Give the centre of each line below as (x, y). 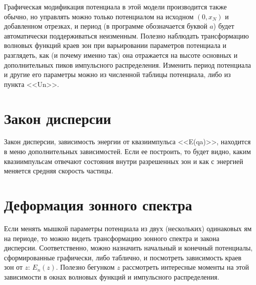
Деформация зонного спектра (98, 205)
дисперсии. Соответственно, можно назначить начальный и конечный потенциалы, (128, 248)
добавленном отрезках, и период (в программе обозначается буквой (106, 26)
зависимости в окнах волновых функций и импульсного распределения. (112, 276)
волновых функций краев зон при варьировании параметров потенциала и (115, 45)
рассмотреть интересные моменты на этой (186, 267)
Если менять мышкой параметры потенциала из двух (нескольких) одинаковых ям (128, 228)
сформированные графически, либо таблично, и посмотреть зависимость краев (123, 257)
